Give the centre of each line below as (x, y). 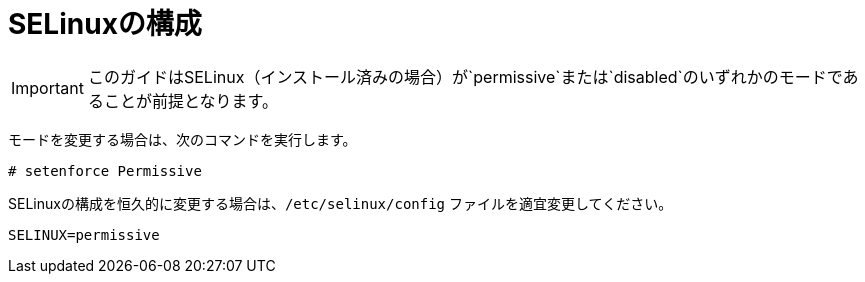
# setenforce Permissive (105, 170)
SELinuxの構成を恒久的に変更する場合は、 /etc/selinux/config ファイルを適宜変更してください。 (340, 203)
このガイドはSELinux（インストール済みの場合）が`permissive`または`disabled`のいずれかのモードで (465, 76)
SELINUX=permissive (84, 234)
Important (47, 87)
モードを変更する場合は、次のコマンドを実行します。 (182, 139)
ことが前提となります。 (190, 100)
